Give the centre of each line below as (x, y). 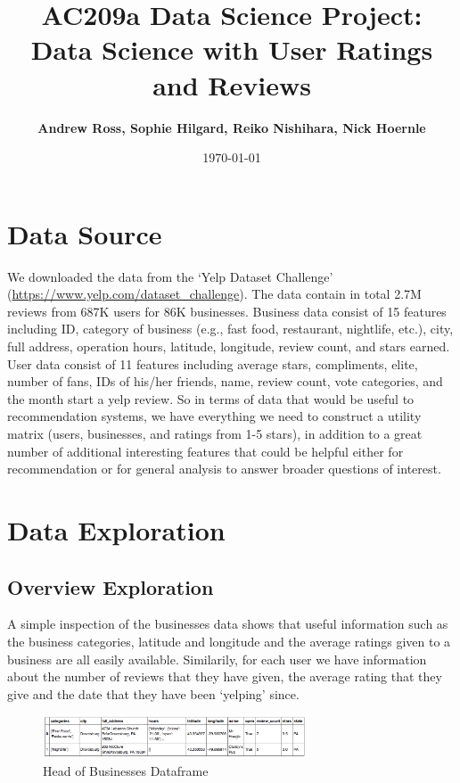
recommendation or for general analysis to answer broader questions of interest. (224, 469)
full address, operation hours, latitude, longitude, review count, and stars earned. (229, 346)
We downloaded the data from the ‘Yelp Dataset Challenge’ (170, 276)
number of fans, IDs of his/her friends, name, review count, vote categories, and (225, 381)
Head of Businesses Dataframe (126, 770)
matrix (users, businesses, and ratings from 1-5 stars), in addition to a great (215, 433)
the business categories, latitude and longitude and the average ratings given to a (229, 641)
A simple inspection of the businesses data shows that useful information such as (228, 624)
